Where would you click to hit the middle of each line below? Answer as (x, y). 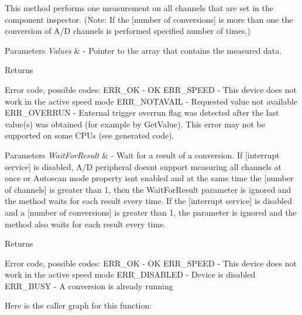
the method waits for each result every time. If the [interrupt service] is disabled (148, 201)
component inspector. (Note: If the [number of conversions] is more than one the (149, 19)
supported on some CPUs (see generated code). (90, 135)
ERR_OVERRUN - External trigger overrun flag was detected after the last (142, 112)
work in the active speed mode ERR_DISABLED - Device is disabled (130, 274)
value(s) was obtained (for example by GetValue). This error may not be (135, 124)
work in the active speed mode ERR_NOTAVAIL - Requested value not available (151, 101)
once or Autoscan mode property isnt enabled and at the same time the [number (149, 178)
